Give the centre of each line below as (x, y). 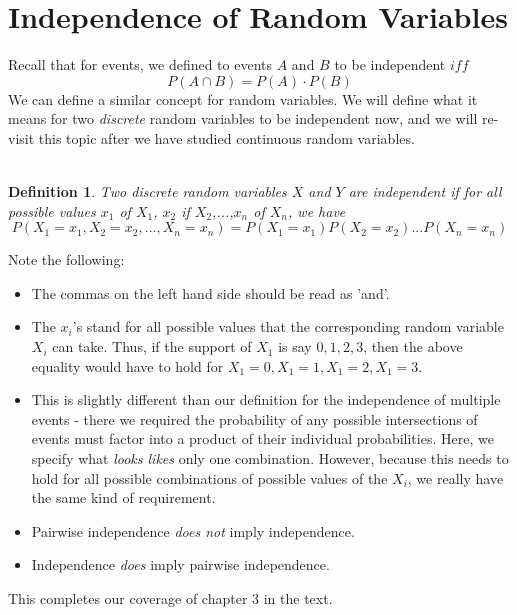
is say (295, 346)
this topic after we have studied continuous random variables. (226, 137)
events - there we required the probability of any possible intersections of (254, 418)
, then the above (413, 346)
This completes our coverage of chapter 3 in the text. (170, 598)
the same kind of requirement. (123, 497)
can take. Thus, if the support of (152, 346)
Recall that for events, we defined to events (140, 64)
